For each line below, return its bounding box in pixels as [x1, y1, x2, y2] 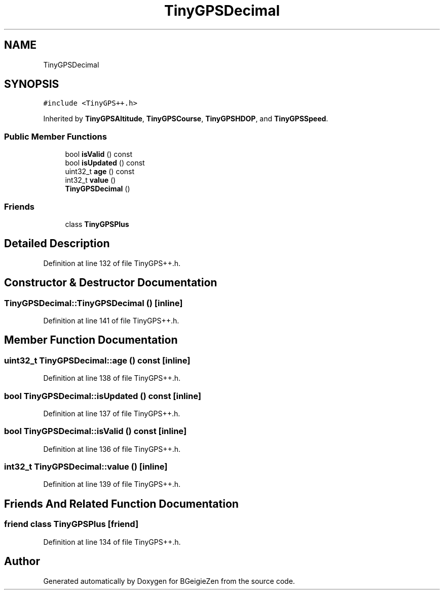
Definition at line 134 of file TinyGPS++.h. [43, 537, 181, 546]
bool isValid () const [65, 150, 132, 159]
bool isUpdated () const [65, 158, 145, 168]
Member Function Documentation [4, 334, 178, 347]
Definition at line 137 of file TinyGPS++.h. [43, 409, 180, 418]
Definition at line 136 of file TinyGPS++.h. [43, 444, 181, 453]
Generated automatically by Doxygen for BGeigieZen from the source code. [43, 576, 295, 585]
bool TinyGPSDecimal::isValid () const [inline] [4, 426, 187, 437]
